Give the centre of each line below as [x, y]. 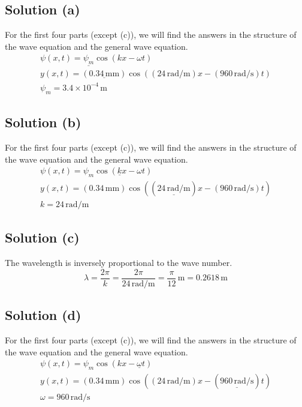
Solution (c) [42, 237]
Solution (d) [43, 315]
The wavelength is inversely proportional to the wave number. [119, 263]
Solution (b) [43, 122]
